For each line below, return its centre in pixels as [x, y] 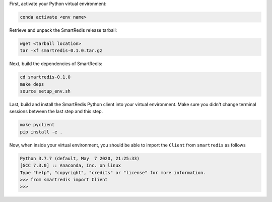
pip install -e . [41, 132]
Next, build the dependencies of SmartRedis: [56, 64]
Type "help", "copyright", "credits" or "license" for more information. [113, 172]
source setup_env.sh [45, 91]
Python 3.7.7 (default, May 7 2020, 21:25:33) [80, 158]
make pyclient [37, 125]
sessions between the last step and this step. [56, 112]
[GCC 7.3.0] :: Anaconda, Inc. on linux [70, 166]
